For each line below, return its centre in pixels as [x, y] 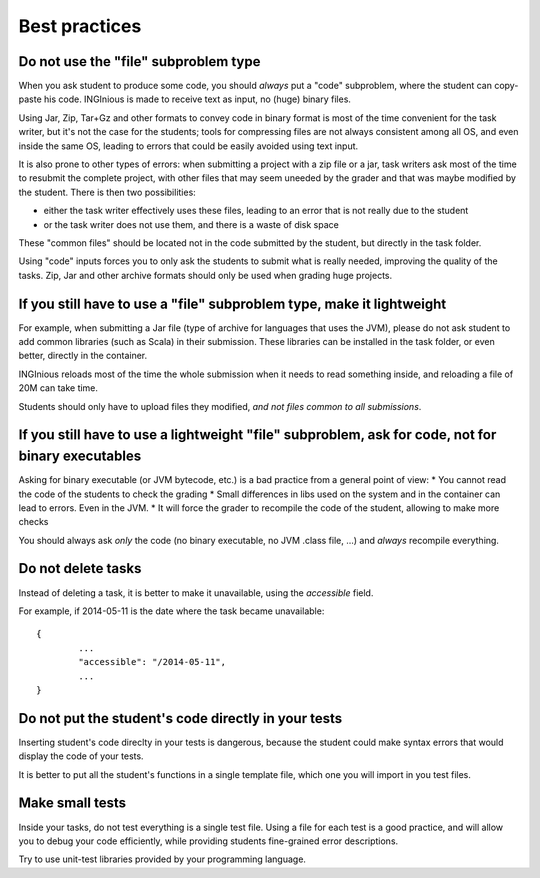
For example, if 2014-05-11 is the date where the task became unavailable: [171, 611]
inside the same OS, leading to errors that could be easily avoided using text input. [188, 146]
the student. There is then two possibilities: [107, 192]
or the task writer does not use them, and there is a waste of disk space [191, 224]
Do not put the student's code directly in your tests [180, 718]
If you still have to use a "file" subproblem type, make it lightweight [232, 303]
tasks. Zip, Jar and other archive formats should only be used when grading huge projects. [205, 275]
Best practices [80, 26]
